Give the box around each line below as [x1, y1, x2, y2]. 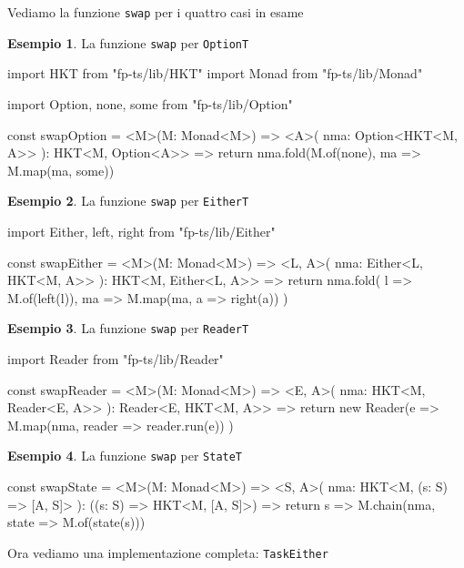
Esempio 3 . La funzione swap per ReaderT [7, 319, 249, 338]
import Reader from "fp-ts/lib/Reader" [7, 349, 224, 368]
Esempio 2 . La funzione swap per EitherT [7, 191, 249, 210]
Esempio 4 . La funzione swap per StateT [7, 446, 243, 465]
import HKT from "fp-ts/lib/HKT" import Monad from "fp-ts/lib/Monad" [7, 64, 423, 83]
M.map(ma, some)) [7, 160, 115, 179]
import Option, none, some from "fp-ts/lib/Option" [7, 94, 293, 113]
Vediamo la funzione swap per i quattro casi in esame [7, 3, 304, 21]
